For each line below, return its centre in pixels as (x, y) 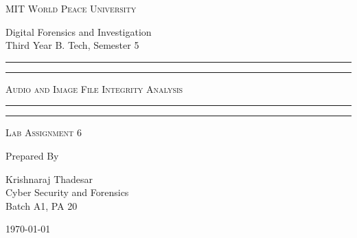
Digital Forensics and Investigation (79, 31)
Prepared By (32, 155)
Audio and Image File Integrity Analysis (94, 88)
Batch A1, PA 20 (42, 205)
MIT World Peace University (71, 8)
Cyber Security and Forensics (67, 192)
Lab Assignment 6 (44, 132)
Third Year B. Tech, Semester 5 (72, 45)
